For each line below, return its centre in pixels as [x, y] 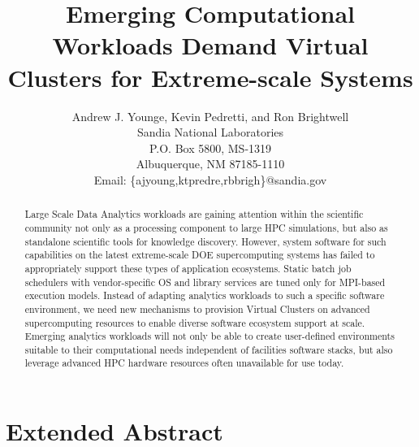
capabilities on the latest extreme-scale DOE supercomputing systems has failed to [200, 255]
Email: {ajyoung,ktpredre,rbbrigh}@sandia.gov [210, 179]
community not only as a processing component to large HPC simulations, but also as [206, 227]
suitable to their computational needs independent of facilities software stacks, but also [209, 349]
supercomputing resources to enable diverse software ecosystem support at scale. [195, 322]
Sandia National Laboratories [210, 132]
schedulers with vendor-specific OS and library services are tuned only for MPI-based [205, 282]
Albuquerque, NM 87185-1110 [210, 164]
